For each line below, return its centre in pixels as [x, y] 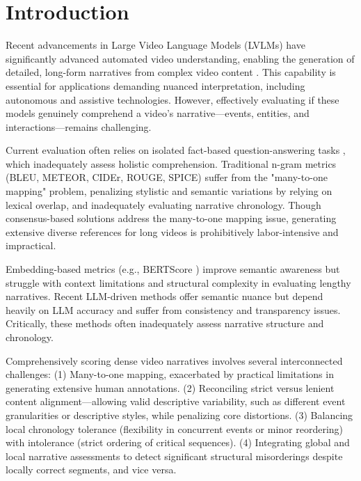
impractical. [31, 245]
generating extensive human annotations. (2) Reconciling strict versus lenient [170, 387]
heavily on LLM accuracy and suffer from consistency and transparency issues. [173, 309]
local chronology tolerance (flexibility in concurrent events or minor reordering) [175, 428]
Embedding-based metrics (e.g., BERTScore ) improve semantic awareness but [173, 269]
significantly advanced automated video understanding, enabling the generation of [180, 58]
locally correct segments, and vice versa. [91, 470]
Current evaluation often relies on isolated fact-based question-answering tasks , [176, 150]
